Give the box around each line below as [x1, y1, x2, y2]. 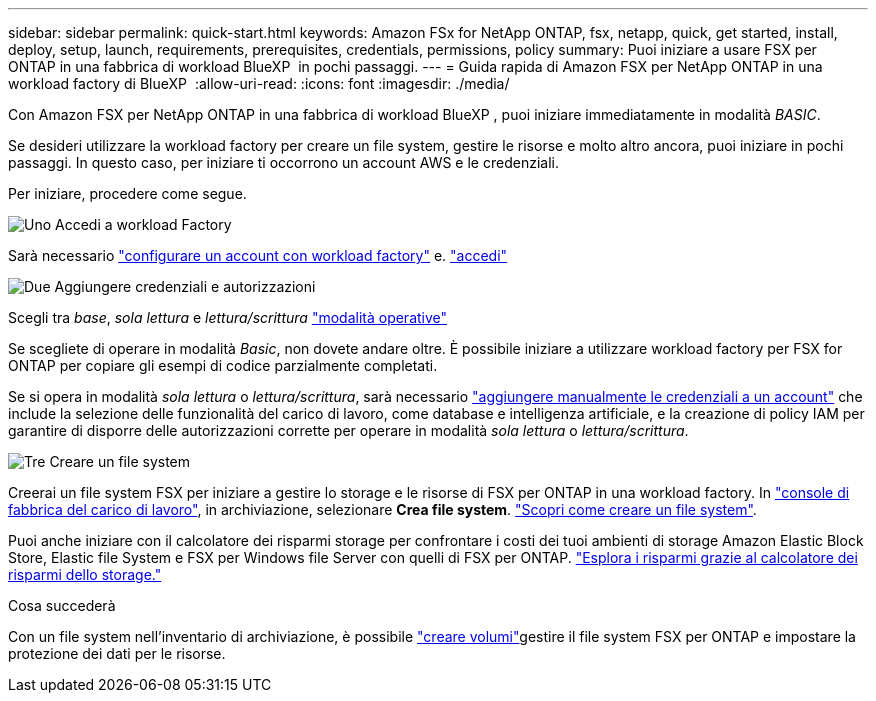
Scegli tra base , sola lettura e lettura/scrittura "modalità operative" [8, 309, 448, 326]
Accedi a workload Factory [55, 216, 232, 233]
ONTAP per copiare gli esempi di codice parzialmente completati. [8, 357, 438, 374]
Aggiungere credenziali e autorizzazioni [54, 278, 316, 295]
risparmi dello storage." [8, 566, 162, 583]
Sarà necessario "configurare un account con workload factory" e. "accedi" [8, 247, 508, 264]
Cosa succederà [8, 597, 116, 614]
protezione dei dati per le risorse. [8, 645, 226, 662]
